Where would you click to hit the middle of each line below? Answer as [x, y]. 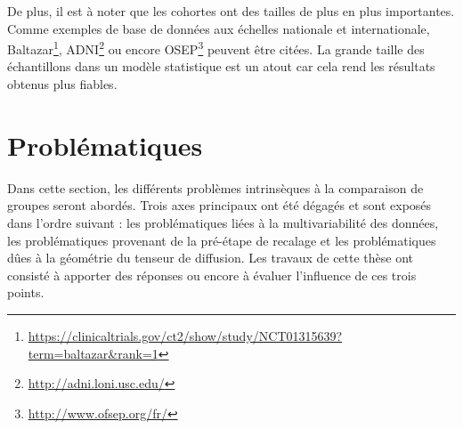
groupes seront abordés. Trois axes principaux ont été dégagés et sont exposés [219, 205]
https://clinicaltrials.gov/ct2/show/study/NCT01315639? [185, 335]
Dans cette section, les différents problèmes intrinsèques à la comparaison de [215, 187]
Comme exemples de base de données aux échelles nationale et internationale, [219, 28]
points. [26, 292]
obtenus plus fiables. [62, 84]
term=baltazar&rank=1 [93, 353]
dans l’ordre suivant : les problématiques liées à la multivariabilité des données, [223, 222]
